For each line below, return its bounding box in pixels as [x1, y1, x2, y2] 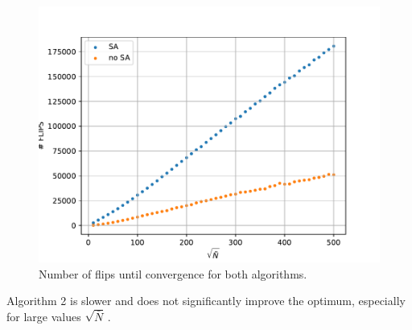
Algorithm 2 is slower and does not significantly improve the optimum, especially [6, 292, 406, 309]
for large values [6, 307, 81, 324]
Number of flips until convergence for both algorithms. [39, 265, 307, 282]
